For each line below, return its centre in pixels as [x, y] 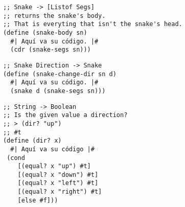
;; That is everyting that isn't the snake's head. [92, 24]
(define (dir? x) [32, 141]
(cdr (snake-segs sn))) [51, 50]
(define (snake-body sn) [45, 32]
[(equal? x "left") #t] [58, 183]
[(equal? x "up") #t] [54, 166]
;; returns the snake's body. [54, 16]
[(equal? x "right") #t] [60, 192]
